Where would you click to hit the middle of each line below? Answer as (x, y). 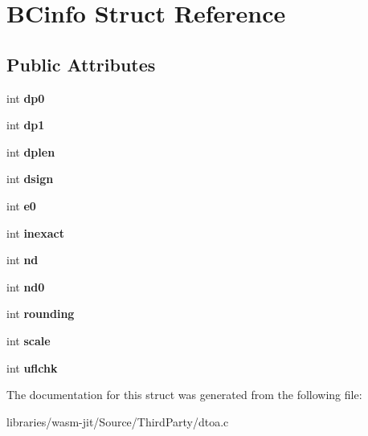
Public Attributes (81, 64)
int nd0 (26, 286)
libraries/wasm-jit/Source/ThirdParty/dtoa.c (118, 421)
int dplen (31, 151)
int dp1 (26, 125)
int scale (29, 340)
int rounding (41, 314)
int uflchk (32, 367)
